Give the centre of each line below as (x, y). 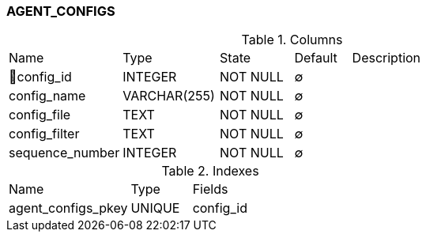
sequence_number (64, 153)
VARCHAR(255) (169, 96)
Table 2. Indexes (210, 171)
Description (386, 58)
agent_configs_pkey (68, 208)
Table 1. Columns (292, 40)
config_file (40, 115)
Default (316, 58)
